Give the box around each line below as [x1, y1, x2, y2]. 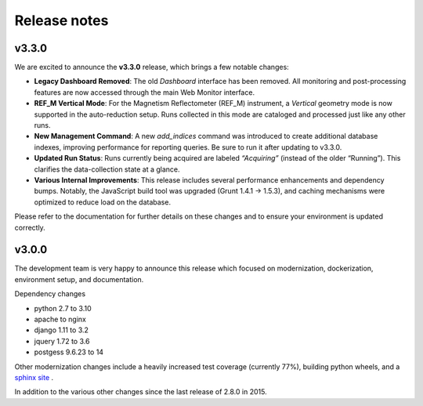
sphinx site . [14, 372, 54, 382]
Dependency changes [14, 289, 86, 299]
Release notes [14, 12, 109, 29]
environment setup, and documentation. [14, 274, 144, 284]
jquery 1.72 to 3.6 [34, 336, 90, 346]
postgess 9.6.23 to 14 [34, 347, 104, 357]
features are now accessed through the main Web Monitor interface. [34, 87, 255, 97]
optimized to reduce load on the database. [34, 197, 172, 207]
